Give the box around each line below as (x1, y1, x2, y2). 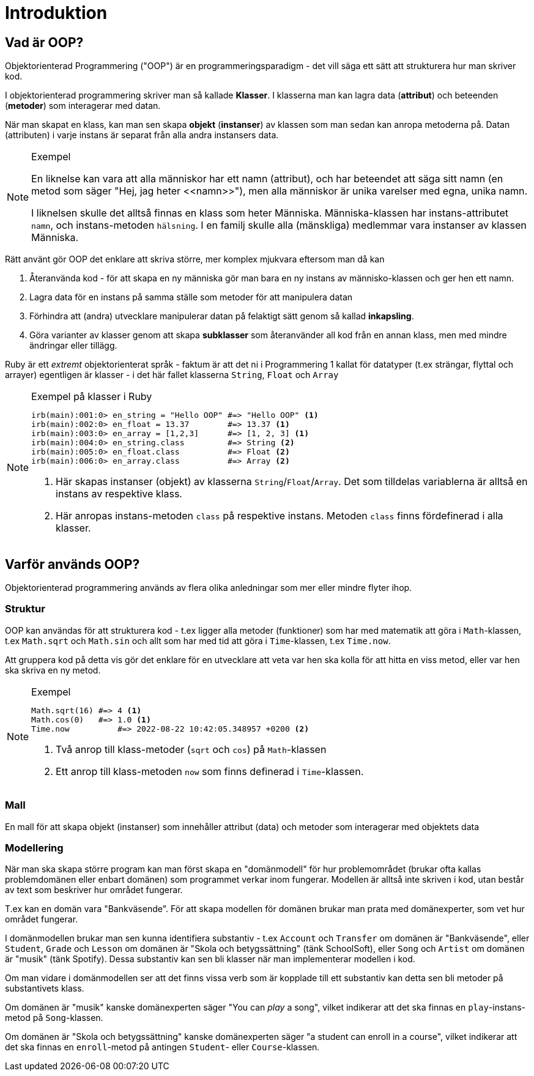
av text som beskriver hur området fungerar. (5, 885, 183, 896)
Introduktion (5, 2, 108, 23)
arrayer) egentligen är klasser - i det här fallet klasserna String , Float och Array (5, 369, 339, 380)
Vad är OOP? (5, 34, 84, 50)
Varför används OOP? (5, 556, 140, 572)
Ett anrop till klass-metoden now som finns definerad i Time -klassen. (56, 765, 364, 777)
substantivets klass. (5, 983, 84, 994)
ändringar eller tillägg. (29, 340, 117, 351)
